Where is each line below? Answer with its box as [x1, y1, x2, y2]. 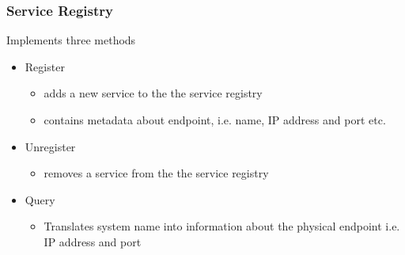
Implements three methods [6, 32, 136, 48]
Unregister [25, 138, 76, 154]
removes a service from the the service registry [44, 165, 269, 181]
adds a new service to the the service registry [44, 85, 263, 101]
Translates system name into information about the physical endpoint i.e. [44, 218, 400, 234]
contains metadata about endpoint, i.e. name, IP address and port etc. [44, 112, 386, 127]
